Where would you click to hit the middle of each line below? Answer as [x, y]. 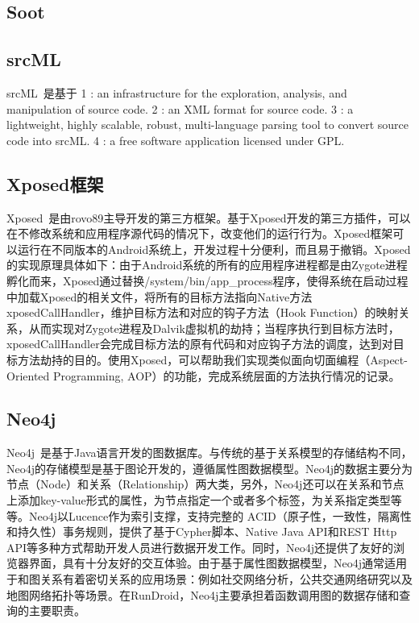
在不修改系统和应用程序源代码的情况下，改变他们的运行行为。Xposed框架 [200, 233]
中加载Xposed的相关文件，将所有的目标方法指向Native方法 [160, 296]
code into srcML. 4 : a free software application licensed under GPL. [176, 140]
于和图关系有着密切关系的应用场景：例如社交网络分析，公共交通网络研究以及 [209, 579]
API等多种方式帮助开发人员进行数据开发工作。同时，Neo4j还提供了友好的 [200, 547]
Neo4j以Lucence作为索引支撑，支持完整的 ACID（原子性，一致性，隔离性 [220, 515]
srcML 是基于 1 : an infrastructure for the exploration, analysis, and [177, 92]
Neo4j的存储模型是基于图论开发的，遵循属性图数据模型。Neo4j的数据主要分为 [209, 468]
